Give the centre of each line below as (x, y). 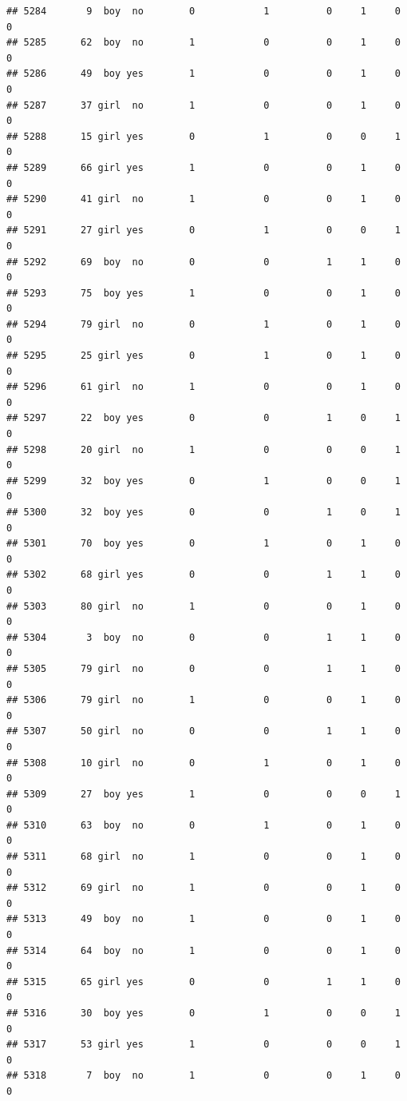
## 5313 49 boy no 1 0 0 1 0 (203, 919)
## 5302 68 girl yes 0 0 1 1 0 (203, 575)
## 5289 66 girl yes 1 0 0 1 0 (203, 167)
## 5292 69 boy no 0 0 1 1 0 (203, 262)
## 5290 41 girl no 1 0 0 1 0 (203, 199)
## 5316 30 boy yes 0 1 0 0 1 (203, 1013)
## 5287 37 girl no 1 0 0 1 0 (203, 105)
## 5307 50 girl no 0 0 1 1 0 (203, 731)
